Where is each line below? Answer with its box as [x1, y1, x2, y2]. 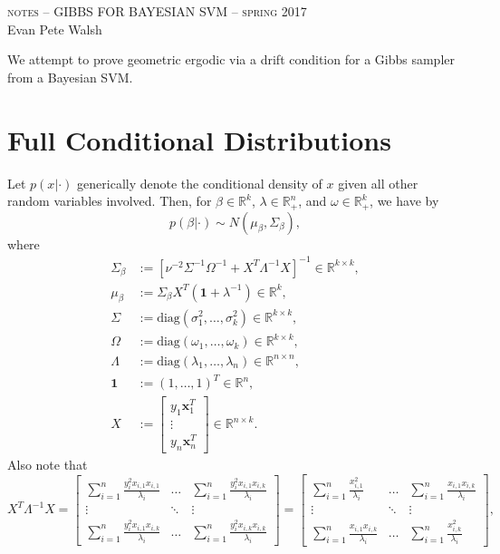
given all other [338, 173, 418, 192]
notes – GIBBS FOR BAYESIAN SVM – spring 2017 [7, 2, 307, 20]
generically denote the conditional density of [77, 173, 322, 192]
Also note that [7, 455, 88, 473]
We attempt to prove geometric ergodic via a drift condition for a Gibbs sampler [7, 50, 455, 69]
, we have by [370, 191, 439, 210]
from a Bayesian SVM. [7, 67, 133, 86]
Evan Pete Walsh [7, 19, 102, 38]
